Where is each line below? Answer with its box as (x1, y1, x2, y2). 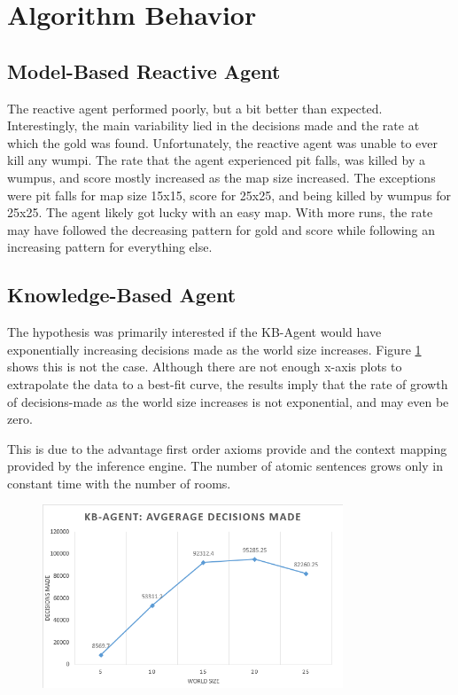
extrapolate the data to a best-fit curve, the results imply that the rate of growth (7, 374, 448, 393)
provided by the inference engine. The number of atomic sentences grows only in (7, 457, 443, 475)
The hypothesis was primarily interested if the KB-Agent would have (7, 323, 382, 341)
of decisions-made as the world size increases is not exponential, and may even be (7, 392, 449, 410)
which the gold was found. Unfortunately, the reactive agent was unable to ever (7, 133, 438, 152)
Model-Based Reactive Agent (7, 57, 281, 84)
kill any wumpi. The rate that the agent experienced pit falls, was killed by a (7, 151, 425, 169)
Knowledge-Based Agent (7, 281, 237, 308)
